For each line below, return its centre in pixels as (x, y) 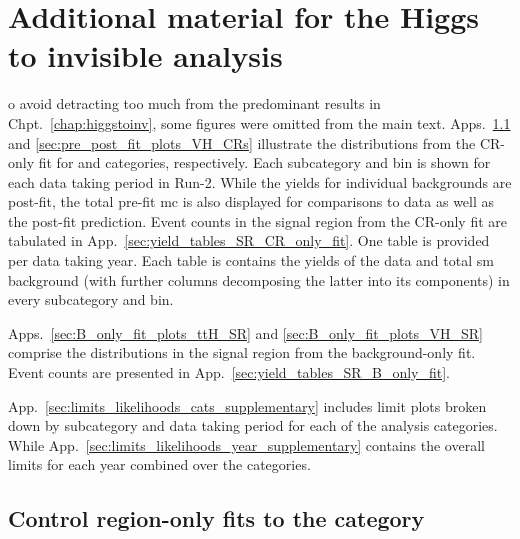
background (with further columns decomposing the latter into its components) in (259, 279)
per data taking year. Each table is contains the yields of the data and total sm (251, 260)
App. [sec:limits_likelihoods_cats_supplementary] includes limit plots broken (247, 405)
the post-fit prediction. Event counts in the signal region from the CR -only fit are (257, 220)
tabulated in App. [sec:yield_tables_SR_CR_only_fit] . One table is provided (249, 240)
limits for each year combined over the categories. (159, 464)
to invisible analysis (145, 55)
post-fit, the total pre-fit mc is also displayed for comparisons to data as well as (251, 201)
